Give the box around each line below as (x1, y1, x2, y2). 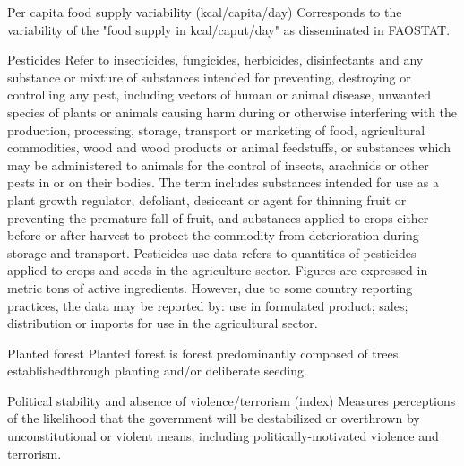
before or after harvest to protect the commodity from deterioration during (7, 226, 419, 245)
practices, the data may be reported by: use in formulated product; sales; (7, 296, 408, 315)
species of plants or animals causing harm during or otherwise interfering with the (7, 102, 458, 121)
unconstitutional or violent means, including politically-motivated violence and (7, 427, 439, 445)
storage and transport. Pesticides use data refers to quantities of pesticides (7, 243, 417, 262)
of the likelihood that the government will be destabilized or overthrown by (7, 409, 420, 427)
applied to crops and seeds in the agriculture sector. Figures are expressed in (7, 261, 428, 280)
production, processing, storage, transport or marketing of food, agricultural (7, 120, 425, 139)
